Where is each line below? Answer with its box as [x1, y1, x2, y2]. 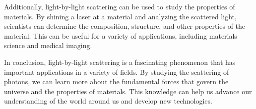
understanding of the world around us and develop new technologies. [4, 96, 212, 106]
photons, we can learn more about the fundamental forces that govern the [4, 76, 229, 87]
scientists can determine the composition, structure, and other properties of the [4, 21, 246, 31]
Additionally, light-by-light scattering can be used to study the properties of [4, 1, 235, 11]
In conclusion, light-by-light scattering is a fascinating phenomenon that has [4, 56, 236, 67]
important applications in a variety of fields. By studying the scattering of [4, 66, 229, 77]
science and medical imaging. [4, 40, 92, 51]
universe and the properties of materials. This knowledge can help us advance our [4, 86, 252, 96]
